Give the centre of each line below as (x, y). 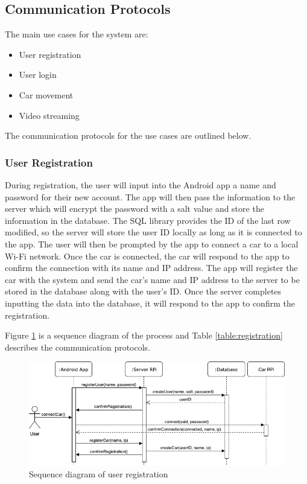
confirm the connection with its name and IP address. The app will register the (151, 268)
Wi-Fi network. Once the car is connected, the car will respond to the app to (147, 256)
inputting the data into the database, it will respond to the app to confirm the (150, 303)
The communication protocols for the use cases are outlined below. (128, 135)
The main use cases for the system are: (77, 34)
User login (38, 75)
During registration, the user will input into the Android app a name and (141, 184)
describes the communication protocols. (78, 347)
